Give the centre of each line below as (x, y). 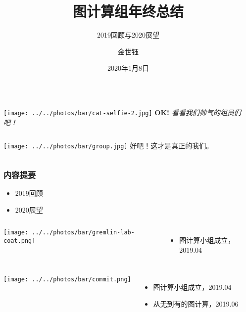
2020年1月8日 (128, 68)
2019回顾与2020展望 (128, 35)
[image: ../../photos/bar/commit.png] (67, 280)
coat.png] (20, 241)
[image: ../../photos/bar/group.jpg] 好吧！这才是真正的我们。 (108, 146)
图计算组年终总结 (128, 11)
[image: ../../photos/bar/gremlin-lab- (69, 233)
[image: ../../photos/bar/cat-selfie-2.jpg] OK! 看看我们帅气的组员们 (122, 112)
